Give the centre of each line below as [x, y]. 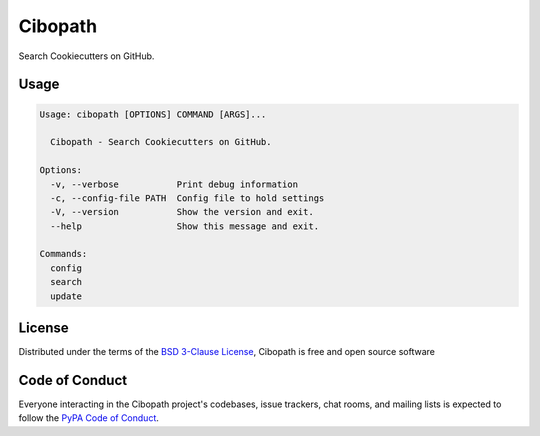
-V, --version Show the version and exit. [182, 212]
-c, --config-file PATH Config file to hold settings [187, 198]
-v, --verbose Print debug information [174, 184]
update [66, 296]
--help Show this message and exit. [185, 226]
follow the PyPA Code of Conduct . [89, 418]
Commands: [63, 254]
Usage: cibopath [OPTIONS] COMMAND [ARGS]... [153, 114]
